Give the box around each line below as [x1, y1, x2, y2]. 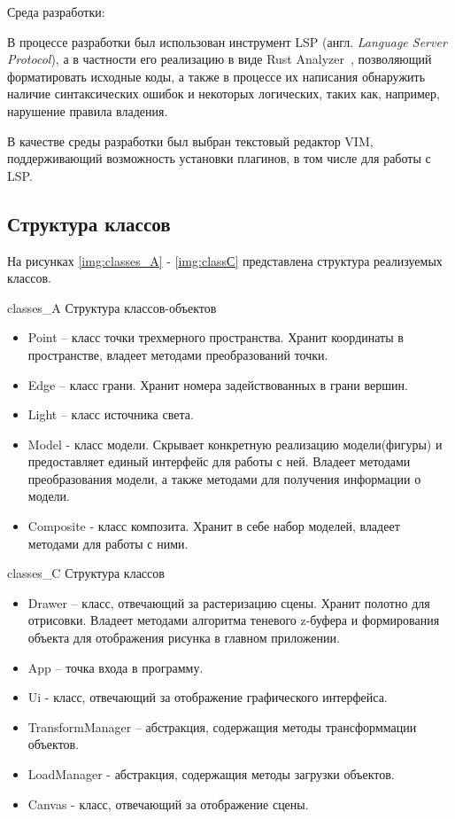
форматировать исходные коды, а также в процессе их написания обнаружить [7, 66, 426, 85]
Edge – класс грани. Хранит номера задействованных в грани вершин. [27, 375, 408, 394]
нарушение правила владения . [7, 101, 168, 120]
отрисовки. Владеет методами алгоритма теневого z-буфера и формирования [27, 611, 440, 629]
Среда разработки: [7, 3, 105, 20]
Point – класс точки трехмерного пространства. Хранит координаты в [27, 328, 404, 347]
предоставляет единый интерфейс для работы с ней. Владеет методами [27, 452, 411, 471]
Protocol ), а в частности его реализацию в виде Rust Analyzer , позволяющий [7, 50, 432, 68]
